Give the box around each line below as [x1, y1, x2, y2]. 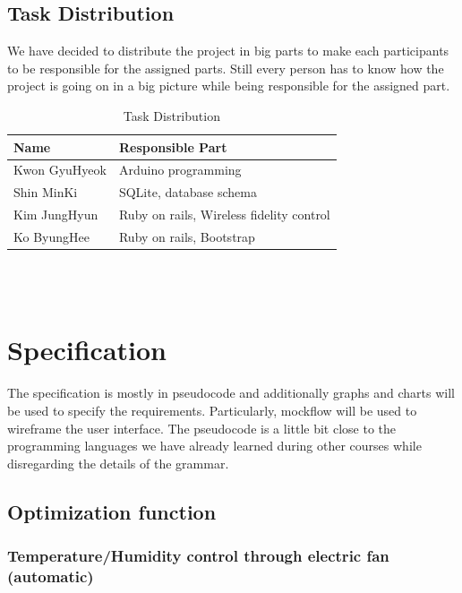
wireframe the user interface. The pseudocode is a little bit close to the [7, 418, 397, 437]
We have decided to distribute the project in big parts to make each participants [7, 41, 449, 60]
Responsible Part [118, 137, 227, 156]
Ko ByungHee [13, 227, 90, 245]
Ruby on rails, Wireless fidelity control [118, 205, 330, 224]
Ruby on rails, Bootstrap [118, 227, 255, 245]
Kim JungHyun [13, 205, 98, 224]
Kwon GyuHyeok [13, 160, 107, 179]
